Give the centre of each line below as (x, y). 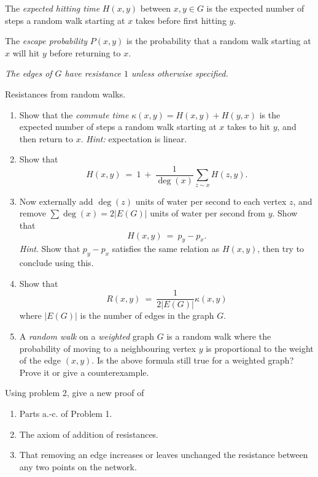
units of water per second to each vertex (211, 201)
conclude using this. (56, 263)
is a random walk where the (219, 336)
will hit (26, 52)
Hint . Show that (50, 249)
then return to (46, 138)
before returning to (85, 52)
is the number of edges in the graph (147, 315)
